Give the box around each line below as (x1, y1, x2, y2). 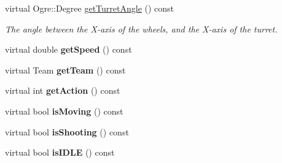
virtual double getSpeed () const (5, 43, 132, 56)
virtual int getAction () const (5, 84, 120, 97)
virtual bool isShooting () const (5, 125, 129, 138)
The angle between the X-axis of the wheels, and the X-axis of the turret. (5, 22, 278, 35)
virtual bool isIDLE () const (5, 146, 115, 159)
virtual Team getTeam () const (5, 63, 126, 76)
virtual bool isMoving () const (5, 104, 123, 117)
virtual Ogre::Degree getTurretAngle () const (5, 2, 174, 14)
